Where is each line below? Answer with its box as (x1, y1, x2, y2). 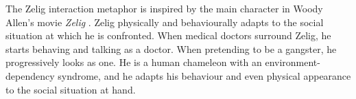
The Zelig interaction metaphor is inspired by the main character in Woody (5, 1, 323, 15)
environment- (265, 55, 320, 69)
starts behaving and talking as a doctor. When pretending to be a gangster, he (5, 41, 337, 56)
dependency (5, 68, 55, 82)
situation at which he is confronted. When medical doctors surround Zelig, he (5, 28, 331, 43)
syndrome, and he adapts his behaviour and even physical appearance (58, 68, 351, 82)
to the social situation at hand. (5, 82, 136, 96)
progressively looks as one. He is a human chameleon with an (5, 55, 262, 69)
